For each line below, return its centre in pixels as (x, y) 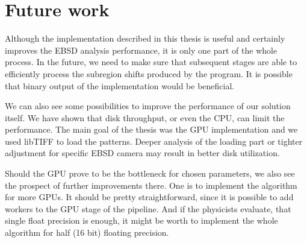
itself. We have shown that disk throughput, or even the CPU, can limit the (145, 117)
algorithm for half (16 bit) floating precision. (87, 232)
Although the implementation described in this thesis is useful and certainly (145, 38)
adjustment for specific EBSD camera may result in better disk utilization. (142, 153)
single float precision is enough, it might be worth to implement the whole (141, 220)
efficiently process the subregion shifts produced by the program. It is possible (149, 73)
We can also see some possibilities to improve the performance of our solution (148, 106)
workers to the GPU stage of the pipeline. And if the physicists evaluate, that (148, 208)
